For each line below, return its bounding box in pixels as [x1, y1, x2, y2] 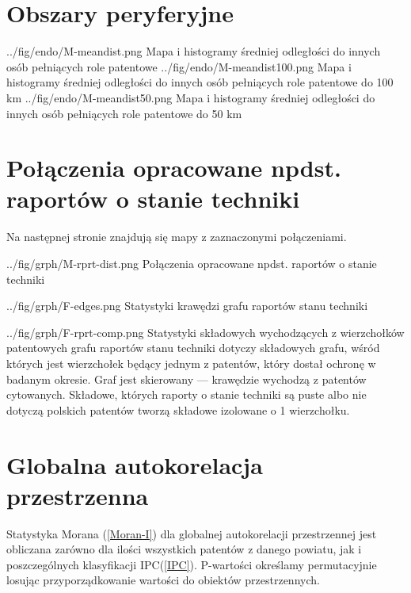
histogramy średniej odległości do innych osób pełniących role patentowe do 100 [6, 74, 394, 90]
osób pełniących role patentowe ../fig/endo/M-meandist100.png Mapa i [6, 58, 352, 75]
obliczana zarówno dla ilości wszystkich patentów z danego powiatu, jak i [6, 541, 362, 557]
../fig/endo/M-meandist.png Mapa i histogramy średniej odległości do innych [6, 43, 381, 59]
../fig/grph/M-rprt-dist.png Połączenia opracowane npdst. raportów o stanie [6, 255, 377, 271]
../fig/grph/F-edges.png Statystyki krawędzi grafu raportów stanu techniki [6, 297, 368, 314]
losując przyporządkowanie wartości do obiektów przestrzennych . [6, 572, 320, 588]
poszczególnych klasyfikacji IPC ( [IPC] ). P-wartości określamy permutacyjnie [6, 556, 377, 572]
